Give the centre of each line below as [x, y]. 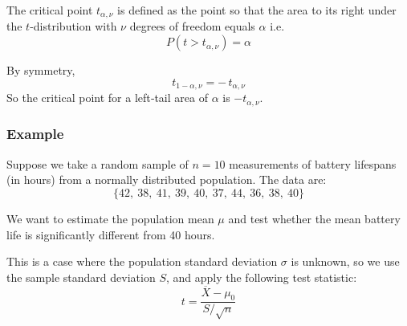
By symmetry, [41, 70]
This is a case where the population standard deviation [142, 261]
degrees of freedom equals [192, 26]
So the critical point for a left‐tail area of [107, 98]
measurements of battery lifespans [313, 163]
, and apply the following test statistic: [261, 277]
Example [35, 134]
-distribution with [73, 26]
